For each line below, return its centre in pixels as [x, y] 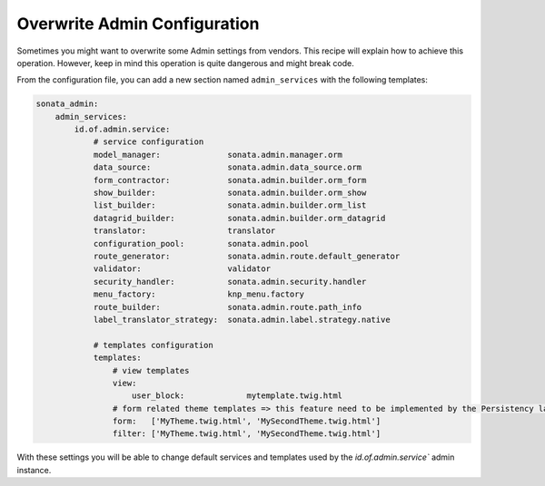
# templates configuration [153, 345]
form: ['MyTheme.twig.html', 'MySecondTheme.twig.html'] [247, 421]
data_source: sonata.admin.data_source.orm [228, 167]
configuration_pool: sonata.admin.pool [201, 243]
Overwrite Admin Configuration [138, 24]
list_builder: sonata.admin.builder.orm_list [230, 205]
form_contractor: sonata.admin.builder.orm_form [230, 180]
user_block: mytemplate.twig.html [238, 396]
